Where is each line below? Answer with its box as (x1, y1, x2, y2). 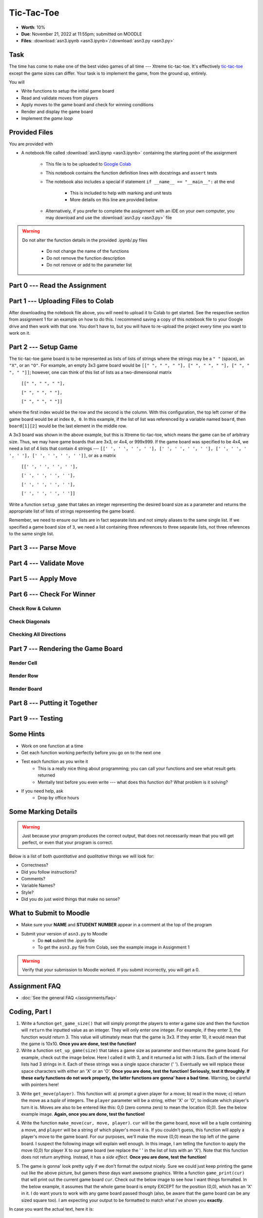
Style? (21, 889, 34, 895)
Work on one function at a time (21, 743, 83, 749)
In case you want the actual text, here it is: (9, 1206, 94, 1212)
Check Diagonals (9, 618, 51, 625)
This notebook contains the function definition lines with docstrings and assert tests (45, 170, 217, 176)
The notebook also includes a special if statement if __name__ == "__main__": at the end (45, 179, 235, 185)
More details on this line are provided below (70, 197, 158, 203)
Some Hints (9, 730, 45, 738)
